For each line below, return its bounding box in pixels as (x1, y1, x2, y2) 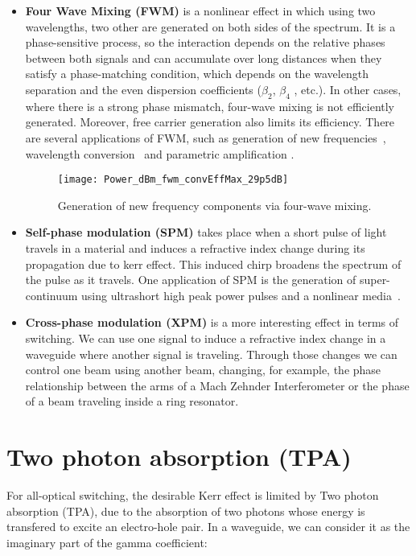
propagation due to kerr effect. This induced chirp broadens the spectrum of (25, 255, 402, 272)
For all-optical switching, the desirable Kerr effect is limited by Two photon (6, 487, 379, 504)
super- (359, 271, 390, 288)
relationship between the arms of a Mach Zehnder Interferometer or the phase (25, 377, 410, 393)
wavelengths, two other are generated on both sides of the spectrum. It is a (25, 18, 396, 35)
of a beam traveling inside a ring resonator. (25, 393, 239, 410)
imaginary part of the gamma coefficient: (6, 533, 208, 550)
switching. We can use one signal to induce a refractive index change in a (25, 329, 386, 346)
